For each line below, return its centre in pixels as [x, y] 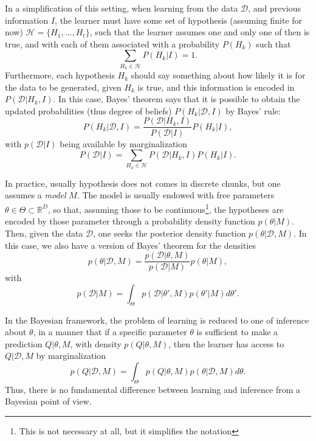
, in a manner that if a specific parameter [110, 332]
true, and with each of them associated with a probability [112, 43]
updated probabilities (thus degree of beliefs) [88, 110]
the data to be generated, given [63, 87]
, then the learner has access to [226, 343]
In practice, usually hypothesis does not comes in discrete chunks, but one [143, 183]
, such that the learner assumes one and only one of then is [200, 32]
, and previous [275, 8]
